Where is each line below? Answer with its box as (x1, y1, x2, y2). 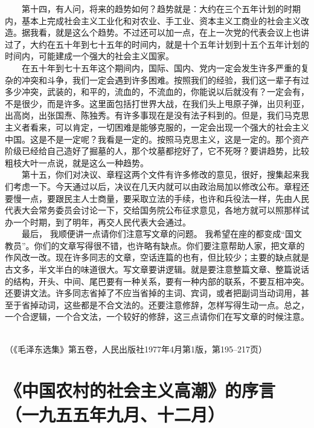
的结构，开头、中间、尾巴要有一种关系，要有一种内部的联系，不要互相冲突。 (5, 274, 309, 287)
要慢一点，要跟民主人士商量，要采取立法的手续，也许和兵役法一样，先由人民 (5, 192, 309, 204)
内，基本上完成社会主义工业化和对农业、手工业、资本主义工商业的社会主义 (5, 14, 301, 27)
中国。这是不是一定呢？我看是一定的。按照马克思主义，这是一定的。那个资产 (5, 132, 309, 145)
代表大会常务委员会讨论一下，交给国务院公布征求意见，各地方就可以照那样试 (5, 204, 309, 216)
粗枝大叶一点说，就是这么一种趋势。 (5, 156, 149, 169)
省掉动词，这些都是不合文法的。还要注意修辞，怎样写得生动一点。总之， (21, 298, 309, 311)
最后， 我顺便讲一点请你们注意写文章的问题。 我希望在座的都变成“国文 (21, 227, 302, 240)
